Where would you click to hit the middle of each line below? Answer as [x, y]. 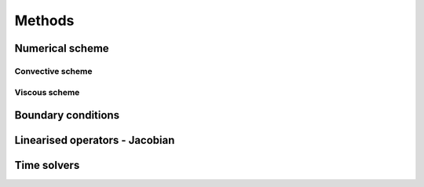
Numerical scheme [62, 48]
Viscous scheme [47, 92]
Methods [44, 20]
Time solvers [47, 165]
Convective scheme [53, 71]
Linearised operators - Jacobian [95, 140]
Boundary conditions [67, 115]
